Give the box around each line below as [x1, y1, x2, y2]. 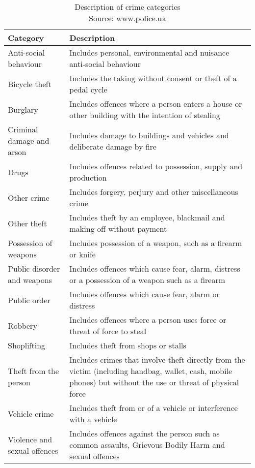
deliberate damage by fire [69, 140, 156, 152]
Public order [8, 294, 51, 306]
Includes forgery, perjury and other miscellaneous [69, 186, 238, 197]
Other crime [8, 191, 50, 203]
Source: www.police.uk [89, 12, 166, 24]
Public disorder [8, 263, 60, 274]
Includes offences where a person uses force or [69, 314, 227, 325]
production [69, 172, 107, 183]
